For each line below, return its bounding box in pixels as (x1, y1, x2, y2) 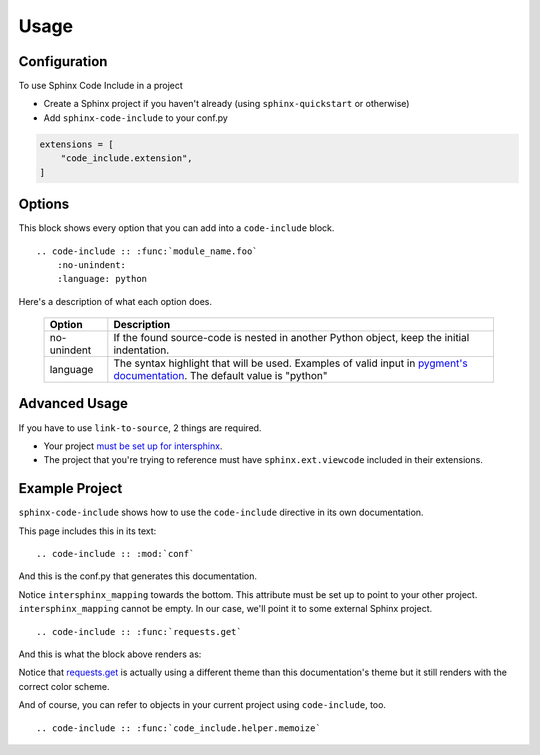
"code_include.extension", (60, 153, 194, 164)
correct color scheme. (18, 680, 110, 692)
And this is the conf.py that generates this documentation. (18, 570, 258, 582)
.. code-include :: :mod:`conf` (36, 548, 195, 560)
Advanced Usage (18, 395, 129, 412)
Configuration (18, 53, 108, 70)
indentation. (113, 343, 170, 357)
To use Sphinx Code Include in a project (18, 80, 184, 92)
